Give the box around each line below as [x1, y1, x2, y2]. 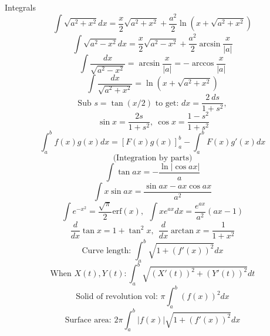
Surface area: [65, 315, 112, 324]
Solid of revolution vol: [76, 293, 158, 301]
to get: [155, 99, 179, 107]
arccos [191, 59, 214, 68]
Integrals [5, 1, 36, 13]
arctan [171, 226, 194, 235]
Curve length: [82, 246, 131, 255]
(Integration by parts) [113, 153, 193, 162]
